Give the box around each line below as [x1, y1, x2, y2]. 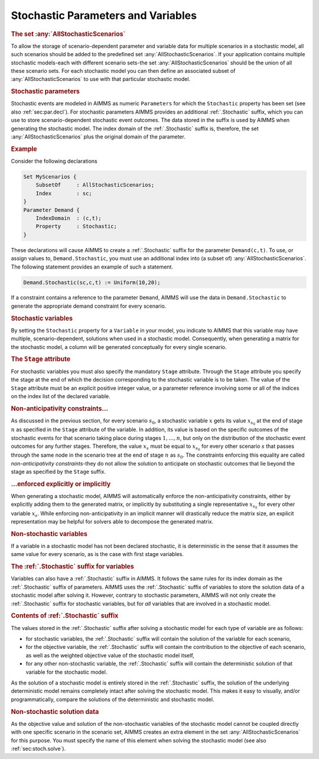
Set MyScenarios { [23, 173, 77, 180]
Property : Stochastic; [35, 223, 118, 230]
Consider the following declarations [11, 157, 97, 165]
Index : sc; [35, 190, 93, 196]
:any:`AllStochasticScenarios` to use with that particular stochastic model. [11, 76, 191, 83]
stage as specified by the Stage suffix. [11, 468, 106, 475]
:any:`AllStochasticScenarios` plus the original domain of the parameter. [11, 133, 185, 140]
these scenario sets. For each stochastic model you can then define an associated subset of [11, 67, 236, 74]
